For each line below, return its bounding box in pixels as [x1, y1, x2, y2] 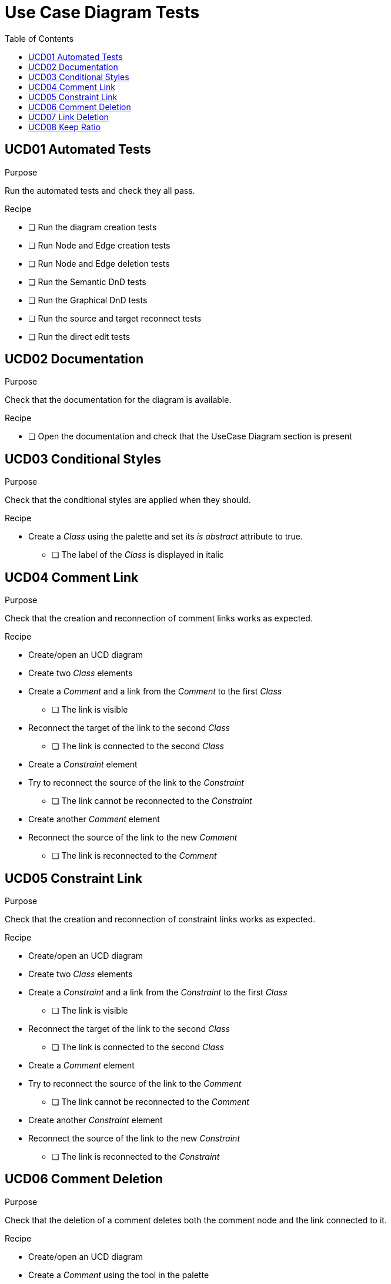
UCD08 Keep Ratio [28, 121, 101, 132]
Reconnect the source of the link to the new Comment [28, 832, 238, 843]
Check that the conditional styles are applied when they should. [5, 495, 251, 505]
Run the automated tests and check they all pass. [5, 185, 195, 196]
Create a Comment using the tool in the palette [28, 1269, 209, 1280]
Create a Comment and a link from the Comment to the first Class [28, 686, 282, 697]
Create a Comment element [28, 1060, 135, 1070]
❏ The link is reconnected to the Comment [52, 851, 217, 861]
